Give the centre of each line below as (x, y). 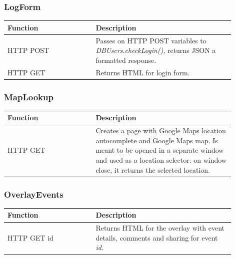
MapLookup (29, 97)
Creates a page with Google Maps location (161, 130)
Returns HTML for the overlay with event (160, 228)
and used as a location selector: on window (161, 160)
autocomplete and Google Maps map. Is (157, 140)
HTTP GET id (30, 237)
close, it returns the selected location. (153, 169)
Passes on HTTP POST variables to (151, 40)
